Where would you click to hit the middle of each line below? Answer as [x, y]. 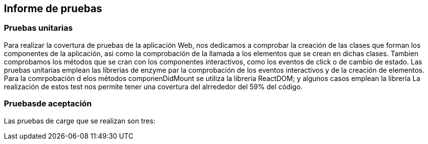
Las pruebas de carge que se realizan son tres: [80, 121]
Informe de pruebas [53, 9]
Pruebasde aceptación [48, 104]
